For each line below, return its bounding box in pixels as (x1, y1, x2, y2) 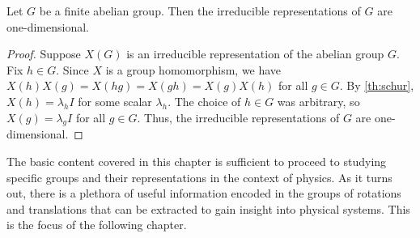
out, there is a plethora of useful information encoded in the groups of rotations (6, 185, 401, 202)
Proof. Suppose (6, 45, 81, 62)
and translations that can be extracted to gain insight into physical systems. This (6, 200, 410, 217)
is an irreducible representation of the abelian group (126, 45, 384, 62)
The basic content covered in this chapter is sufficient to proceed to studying (6, 152, 387, 169)
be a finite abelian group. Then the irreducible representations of (39, 2, 361, 19)
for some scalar (78, 92, 152, 109)
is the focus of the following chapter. (6, 216, 187, 233)
